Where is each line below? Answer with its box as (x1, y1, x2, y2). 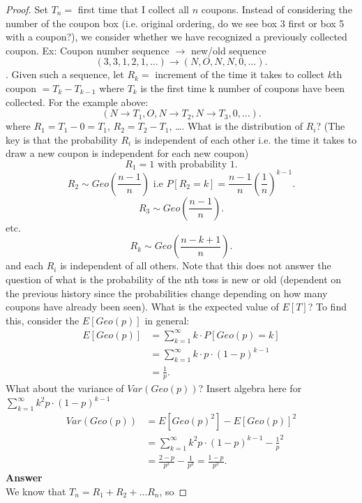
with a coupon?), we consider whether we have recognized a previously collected (6, 29, 347, 44)
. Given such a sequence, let (6, 67, 124, 82)
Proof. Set (6, 2, 48, 16)
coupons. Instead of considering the (201, 2, 352, 16)
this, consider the (6, 313, 80, 327)
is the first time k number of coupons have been (140, 80, 345, 95)
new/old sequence (190, 43, 266, 57)
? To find (308, 299, 347, 314)
